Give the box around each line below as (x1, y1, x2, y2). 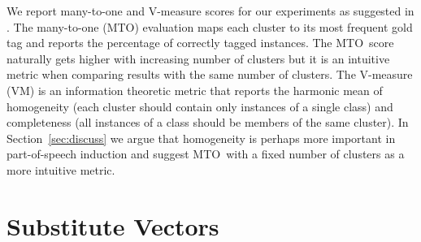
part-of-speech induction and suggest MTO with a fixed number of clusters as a (7, 145, 405, 162)
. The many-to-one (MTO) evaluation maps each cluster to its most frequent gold (7, 18, 413, 35)
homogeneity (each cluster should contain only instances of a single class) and (7, 97, 393, 115)
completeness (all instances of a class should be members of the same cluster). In (7, 114, 409, 131)
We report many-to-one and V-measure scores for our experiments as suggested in (7, 2, 414, 19)
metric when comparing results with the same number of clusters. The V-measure (7, 66, 413, 83)
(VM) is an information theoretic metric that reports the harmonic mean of (7, 81, 383, 98)
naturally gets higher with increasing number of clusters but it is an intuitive (7, 50, 390, 67)
